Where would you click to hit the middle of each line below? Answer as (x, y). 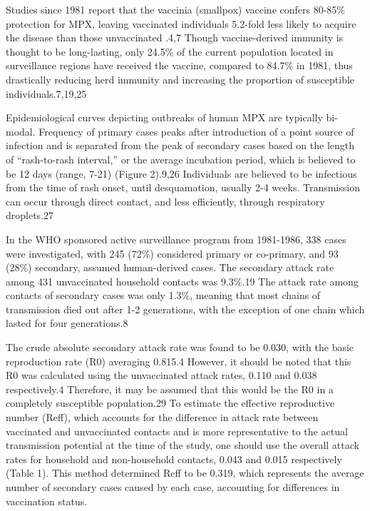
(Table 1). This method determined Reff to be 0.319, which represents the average (185, 473)
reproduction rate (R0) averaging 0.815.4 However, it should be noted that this (179, 361)
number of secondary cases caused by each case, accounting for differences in (173, 487)
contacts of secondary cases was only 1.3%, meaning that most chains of (163, 295)
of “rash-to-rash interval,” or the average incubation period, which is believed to (181, 159)
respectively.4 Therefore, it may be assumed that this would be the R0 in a (170, 389)
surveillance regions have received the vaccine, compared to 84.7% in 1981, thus (179, 65)
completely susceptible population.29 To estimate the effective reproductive (170, 403)
